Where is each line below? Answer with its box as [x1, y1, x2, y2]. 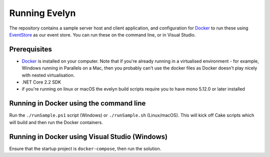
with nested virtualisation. [21, 72, 75, 78]
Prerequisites [9, 45, 52, 53]
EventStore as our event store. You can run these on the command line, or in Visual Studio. [9, 31, 196, 37]
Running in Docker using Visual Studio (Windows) [9, 132, 167, 141]
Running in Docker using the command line [9, 99, 146, 107]
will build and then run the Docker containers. [9, 119, 103, 125]
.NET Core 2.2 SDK [21, 79, 61, 85]
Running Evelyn [9, 7, 76, 18]
